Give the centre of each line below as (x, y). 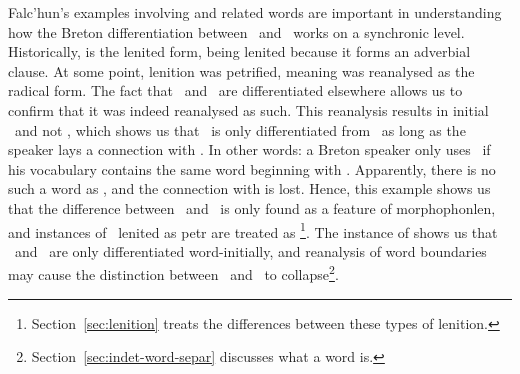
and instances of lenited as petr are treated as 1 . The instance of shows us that (253, 230)
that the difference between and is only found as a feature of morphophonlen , (252, 207)
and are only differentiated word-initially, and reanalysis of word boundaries (250, 250)
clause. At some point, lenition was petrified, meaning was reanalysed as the (241, 70)
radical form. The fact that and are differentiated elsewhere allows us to (235, 90)
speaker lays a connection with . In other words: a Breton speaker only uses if (249, 149)
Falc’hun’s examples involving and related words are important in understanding (255, 12)
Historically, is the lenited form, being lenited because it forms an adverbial (239, 51)
